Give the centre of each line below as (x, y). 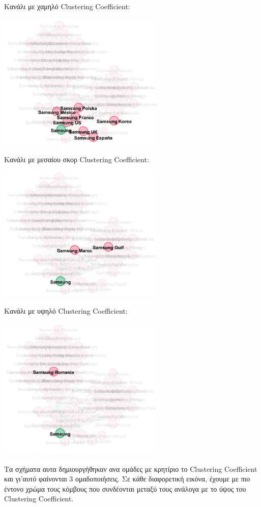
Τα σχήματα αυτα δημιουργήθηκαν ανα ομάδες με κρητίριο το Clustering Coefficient (131, 468)
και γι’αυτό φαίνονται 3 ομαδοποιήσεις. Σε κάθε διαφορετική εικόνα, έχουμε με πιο (127, 479)
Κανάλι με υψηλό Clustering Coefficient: (66, 310)
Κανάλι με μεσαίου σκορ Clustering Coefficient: (77, 159)
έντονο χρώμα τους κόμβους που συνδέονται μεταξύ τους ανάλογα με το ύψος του (125, 488)
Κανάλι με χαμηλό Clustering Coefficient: (67, 6)
